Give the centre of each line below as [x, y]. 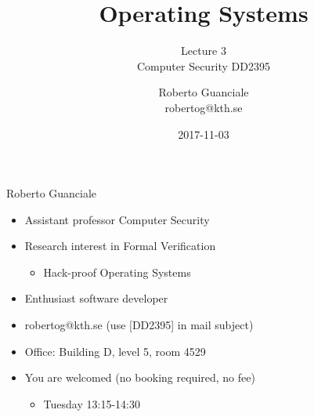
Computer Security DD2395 [204, 65]
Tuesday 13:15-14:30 [92, 403]
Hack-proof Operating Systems [117, 272]
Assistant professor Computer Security [117, 219]
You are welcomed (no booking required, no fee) [140, 377]
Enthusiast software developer [96, 298]
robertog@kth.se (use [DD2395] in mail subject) [139, 325]
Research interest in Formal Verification [120, 246]
